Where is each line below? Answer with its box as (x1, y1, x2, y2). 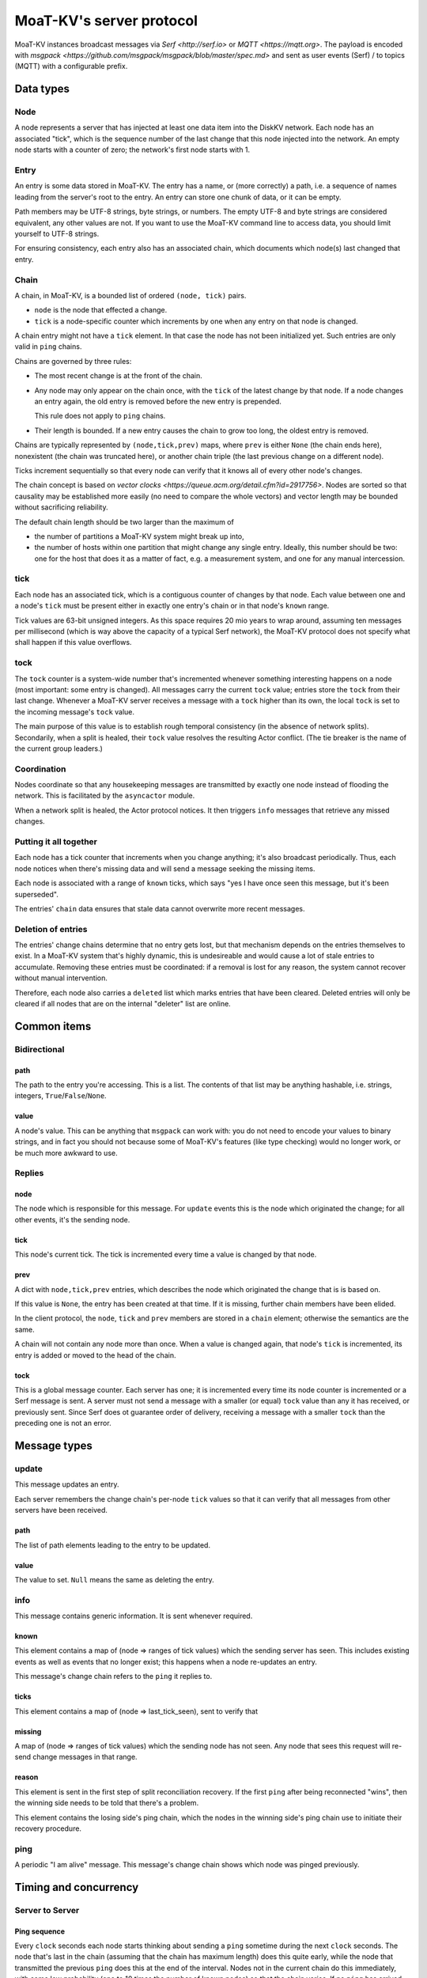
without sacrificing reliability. (14, 502, 108, 512)
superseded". (14, 889, 59, 899)
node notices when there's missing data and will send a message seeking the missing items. (14, 863, 316, 873)
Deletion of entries (14, 923, 88, 934)
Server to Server (14, 1904, 80, 1915)
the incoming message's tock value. (14, 707, 134, 716)
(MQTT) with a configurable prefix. (14, 62, 128, 71)
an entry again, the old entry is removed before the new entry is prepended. (34, 396, 282, 407)
